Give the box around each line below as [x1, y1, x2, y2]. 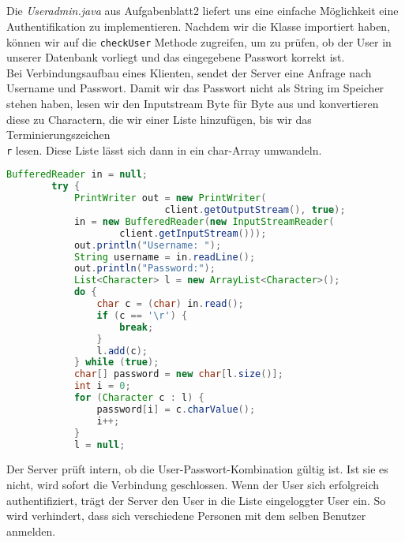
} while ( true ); [73, 357, 159, 368]
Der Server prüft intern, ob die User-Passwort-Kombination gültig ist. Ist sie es [6, 461, 388, 477]
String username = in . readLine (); [73, 251, 256, 263]
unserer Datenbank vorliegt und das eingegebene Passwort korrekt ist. [6, 49, 345, 65]
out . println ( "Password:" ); [73, 263, 216, 275]
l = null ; [73, 439, 126, 450]
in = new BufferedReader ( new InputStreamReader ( [73, 215, 335, 227]
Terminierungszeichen [6, 126, 111, 143]
